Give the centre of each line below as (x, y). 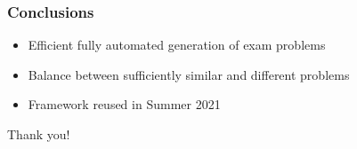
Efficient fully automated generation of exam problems (177, 45)
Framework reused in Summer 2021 (124, 104)
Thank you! (39, 134)
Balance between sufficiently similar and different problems (189, 74)
